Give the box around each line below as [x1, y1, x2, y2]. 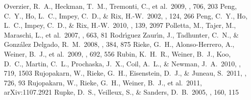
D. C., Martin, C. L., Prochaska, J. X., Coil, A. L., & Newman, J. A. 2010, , [4, 58, 241, 68]
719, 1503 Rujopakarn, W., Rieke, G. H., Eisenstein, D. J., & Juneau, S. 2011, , [4, 68, 247, 78]
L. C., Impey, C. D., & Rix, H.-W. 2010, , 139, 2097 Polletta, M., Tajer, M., [4, 20, 236, 30]
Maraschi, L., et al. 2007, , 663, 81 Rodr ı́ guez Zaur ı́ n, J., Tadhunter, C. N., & [4, 29, 239, 40]
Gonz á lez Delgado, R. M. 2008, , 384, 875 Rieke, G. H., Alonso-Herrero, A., [4, 39, 234, 49]
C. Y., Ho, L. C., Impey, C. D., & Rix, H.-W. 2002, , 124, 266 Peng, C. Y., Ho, [4, 10, 248, 20]
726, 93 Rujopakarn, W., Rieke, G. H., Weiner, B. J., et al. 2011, [4, 77, 202, 87]
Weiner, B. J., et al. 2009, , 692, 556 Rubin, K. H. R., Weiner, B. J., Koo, [4, 48, 231, 59]
